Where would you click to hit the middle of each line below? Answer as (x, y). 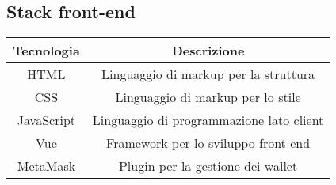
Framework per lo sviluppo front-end (208, 143)
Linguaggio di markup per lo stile (208, 97)
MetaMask (46, 166)
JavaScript (46, 120)
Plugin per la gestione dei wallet (208, 166)
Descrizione (208, 51)
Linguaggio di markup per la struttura (208, 74)
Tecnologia (46, 51)
